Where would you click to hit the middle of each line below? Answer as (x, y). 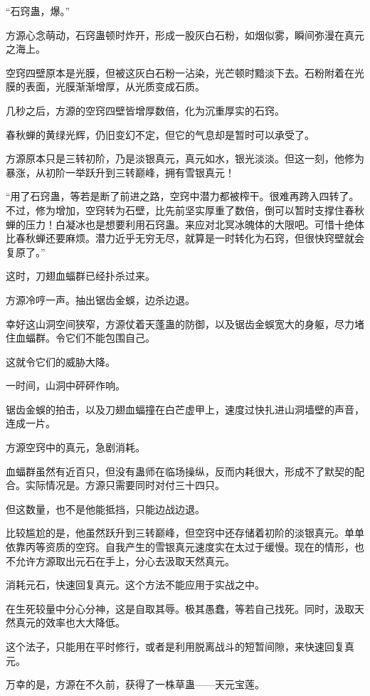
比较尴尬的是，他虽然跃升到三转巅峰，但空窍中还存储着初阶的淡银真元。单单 (185, 533)
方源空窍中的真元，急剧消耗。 (75, 447)
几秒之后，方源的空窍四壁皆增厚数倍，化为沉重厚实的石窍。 (145, 110)
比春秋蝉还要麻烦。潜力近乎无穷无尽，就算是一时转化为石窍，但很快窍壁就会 (185, 238)
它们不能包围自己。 (110, 338)
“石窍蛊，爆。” (38, 11)
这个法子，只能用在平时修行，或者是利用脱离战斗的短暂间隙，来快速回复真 (180, 646)
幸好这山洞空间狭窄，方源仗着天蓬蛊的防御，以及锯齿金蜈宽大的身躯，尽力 (180, 323)
